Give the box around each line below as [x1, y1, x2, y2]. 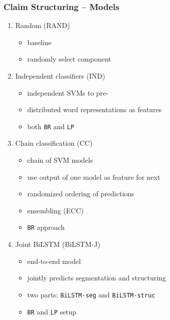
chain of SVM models [27, 155, 93, 165]
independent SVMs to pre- [27, 87, 108, 98]
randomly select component [27, 54, 111, 64]
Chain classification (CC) [15, 138, 92, 148]
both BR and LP [27, 121, 74, 131]
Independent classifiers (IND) [15, 71, 105, 81]
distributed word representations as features [27, 104, 162, 115]
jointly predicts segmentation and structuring [27, 272, 166, 283]
